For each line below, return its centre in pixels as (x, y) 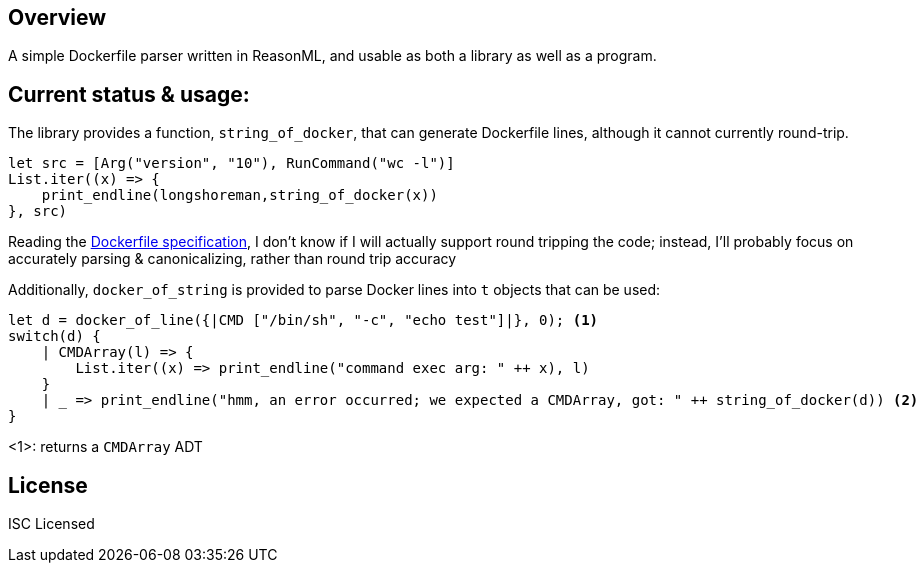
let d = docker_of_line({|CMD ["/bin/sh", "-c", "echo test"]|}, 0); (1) (303, 320)
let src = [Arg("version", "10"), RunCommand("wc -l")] (231, 163)
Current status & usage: (129, 94)
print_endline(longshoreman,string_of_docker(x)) (239, 195)
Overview (57, 17)
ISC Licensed (51, 524)
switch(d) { (54, 336)
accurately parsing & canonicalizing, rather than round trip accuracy (232, 259)
